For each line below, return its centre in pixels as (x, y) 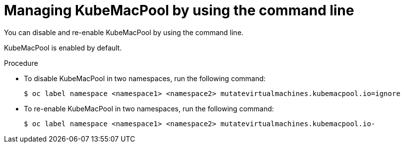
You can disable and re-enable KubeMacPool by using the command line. (124, 32)
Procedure (21, 63)
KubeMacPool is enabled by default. (63, 48)
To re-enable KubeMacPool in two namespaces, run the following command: (149, 108)
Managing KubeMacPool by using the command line (179, 10)
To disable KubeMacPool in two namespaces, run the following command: (145, 78)
